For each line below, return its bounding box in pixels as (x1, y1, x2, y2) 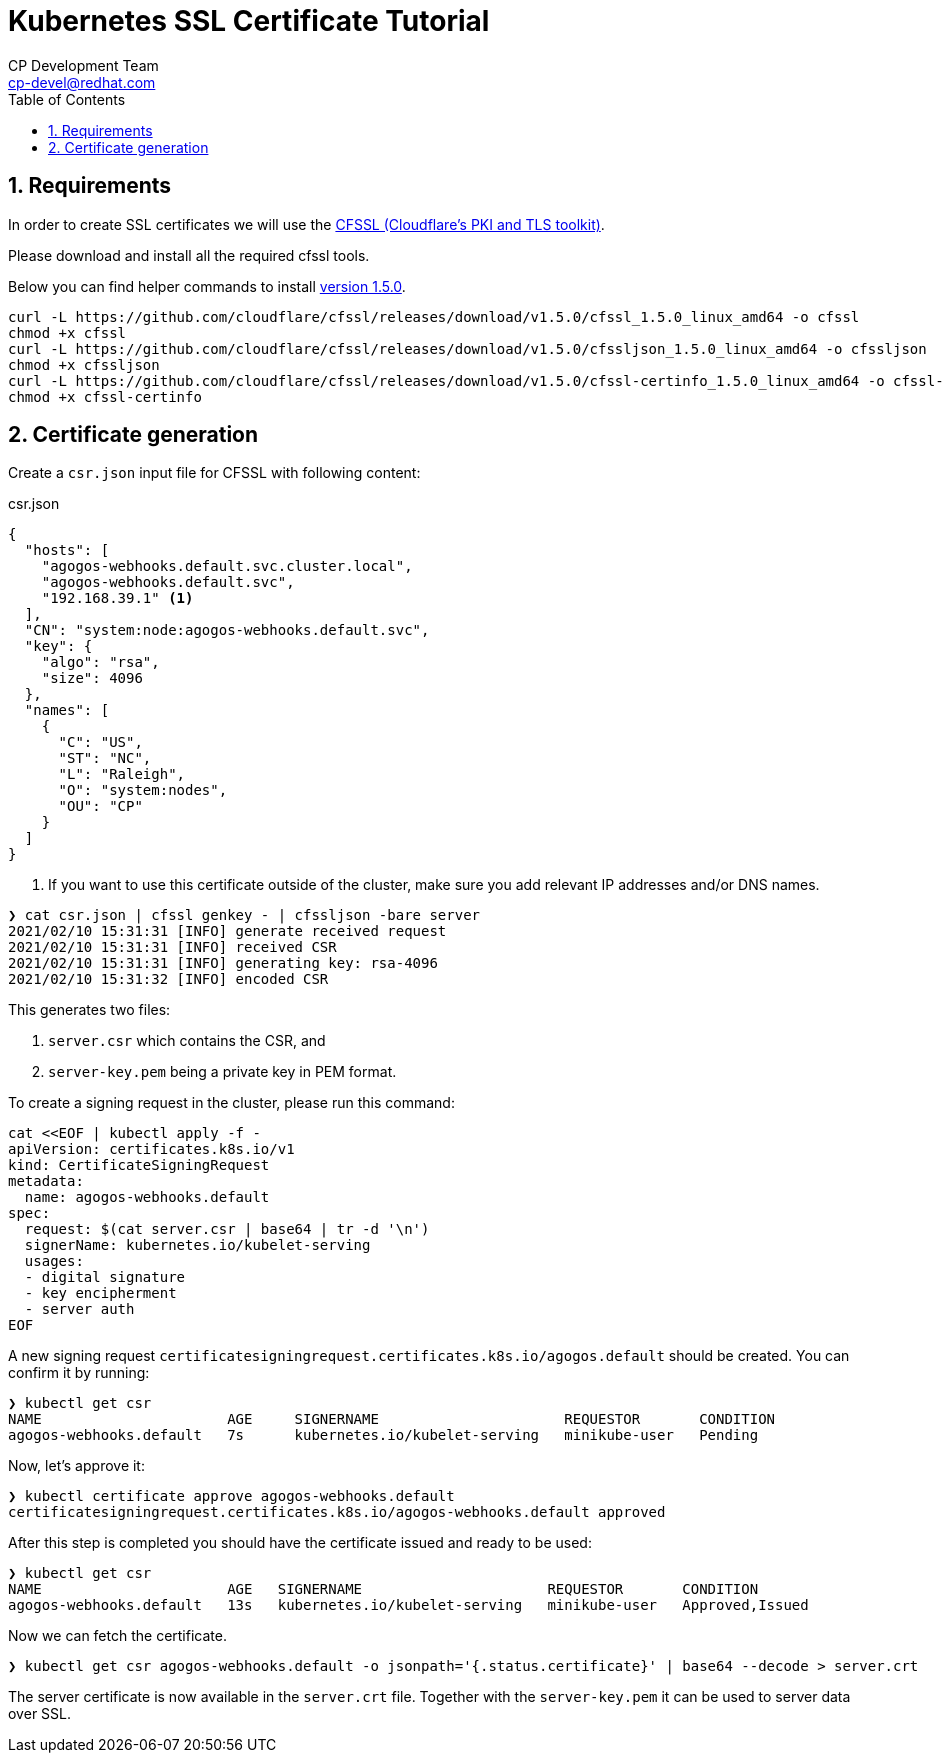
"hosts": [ (24, 542, 110, 559)
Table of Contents (8, 90, 126, 108)
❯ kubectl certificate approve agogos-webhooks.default (8, 1488, 455, 1505)
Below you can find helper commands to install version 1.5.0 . (8, 277, 406, 295)
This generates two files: (8, 1001, 171, 1019)
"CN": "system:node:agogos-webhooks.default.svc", (24, 622, 430, 639)
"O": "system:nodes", (58, 782, 228, 799)
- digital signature (24, 1269, 186, 1286)
